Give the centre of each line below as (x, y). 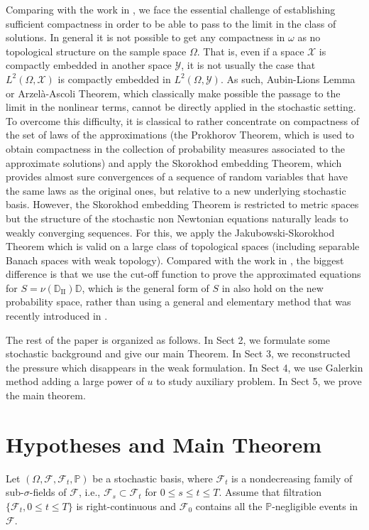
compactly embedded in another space (89, 65)
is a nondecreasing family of (292, 478)
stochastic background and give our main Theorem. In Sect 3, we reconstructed (178, 353)
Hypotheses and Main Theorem (164, 444)
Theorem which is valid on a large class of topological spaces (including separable (183, 246)
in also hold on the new (272, 287)
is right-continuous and (126, 505)
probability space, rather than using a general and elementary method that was (178, 302)
